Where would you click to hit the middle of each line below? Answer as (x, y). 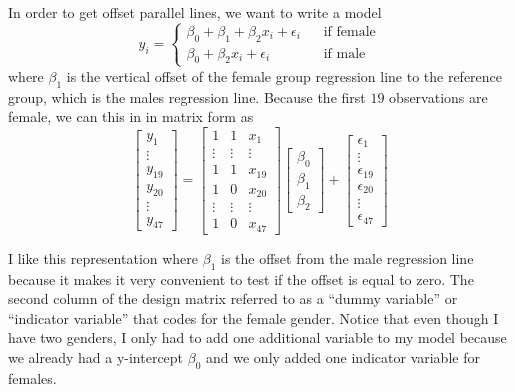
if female (349, 31)
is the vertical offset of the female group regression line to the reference (284, 75)
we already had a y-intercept (96, 356)
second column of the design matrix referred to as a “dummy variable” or (233, 298)
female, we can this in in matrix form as (131, 116)
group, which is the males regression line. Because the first (187, 96)
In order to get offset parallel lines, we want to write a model (195, 12)
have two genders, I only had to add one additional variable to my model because (257, 337)
